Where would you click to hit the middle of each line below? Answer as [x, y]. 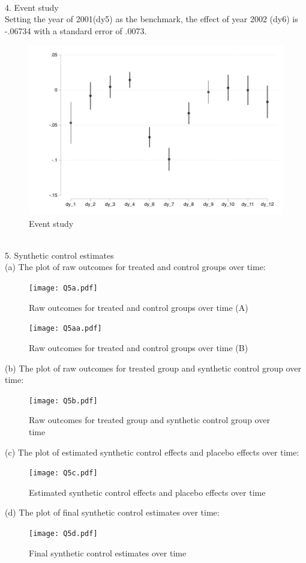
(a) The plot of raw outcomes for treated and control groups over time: [135, 267]
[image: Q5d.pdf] [63, 533]
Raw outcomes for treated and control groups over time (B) [139, 347]
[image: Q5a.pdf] [63, 288]
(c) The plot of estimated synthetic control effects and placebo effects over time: [152, 452]
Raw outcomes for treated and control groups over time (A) [139, 307]
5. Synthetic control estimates [59, 255]
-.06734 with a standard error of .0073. [76, 30]
